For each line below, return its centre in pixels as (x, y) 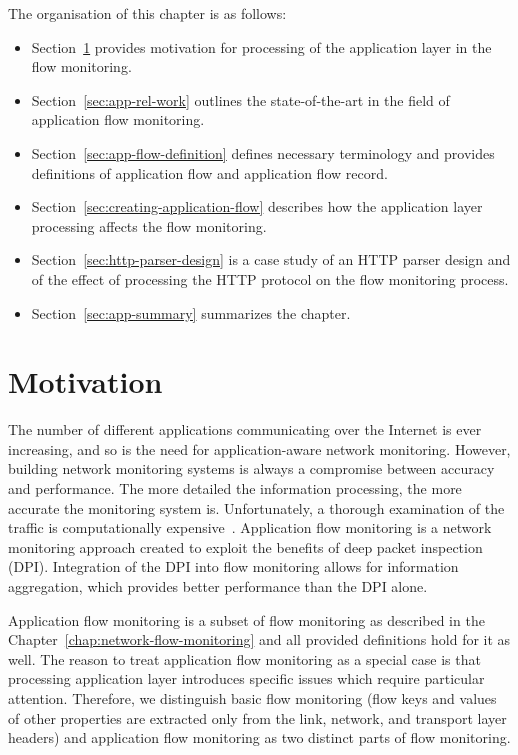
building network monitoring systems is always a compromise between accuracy (251, 468)
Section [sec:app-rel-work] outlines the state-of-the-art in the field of (240, 99)
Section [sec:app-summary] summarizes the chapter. (191, 312)
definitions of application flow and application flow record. (209, 172)
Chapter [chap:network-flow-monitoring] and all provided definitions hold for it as (259, 639)
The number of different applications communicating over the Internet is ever (245, 429)
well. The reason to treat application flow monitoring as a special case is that (244, 658)
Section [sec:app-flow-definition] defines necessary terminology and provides (263, 152)
